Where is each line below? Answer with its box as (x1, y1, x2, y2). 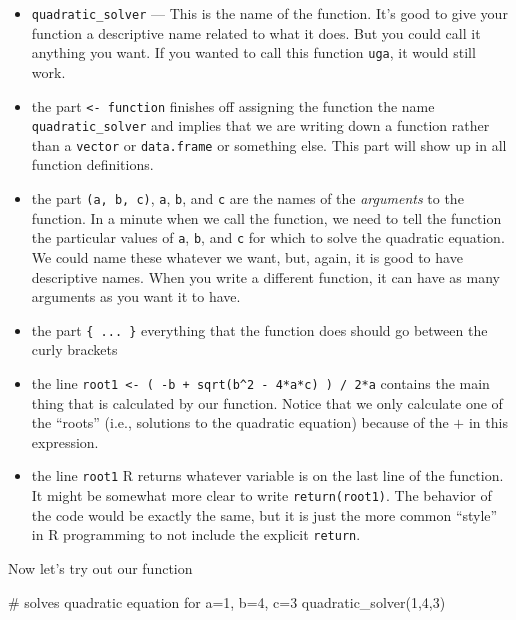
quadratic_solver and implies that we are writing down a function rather (31, 115, 490, 136)
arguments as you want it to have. (31, 286, 241, 307)
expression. (31, 431, 99, 452)
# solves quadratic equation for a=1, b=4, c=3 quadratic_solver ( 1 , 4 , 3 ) (8, 591, 446, 612)
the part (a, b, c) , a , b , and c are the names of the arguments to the (31, 188, 464, 209)
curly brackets (31, 339, 118, 360)
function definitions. (31, 154, 154, 175)
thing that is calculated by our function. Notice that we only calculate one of (31, 392, 503, 413)
